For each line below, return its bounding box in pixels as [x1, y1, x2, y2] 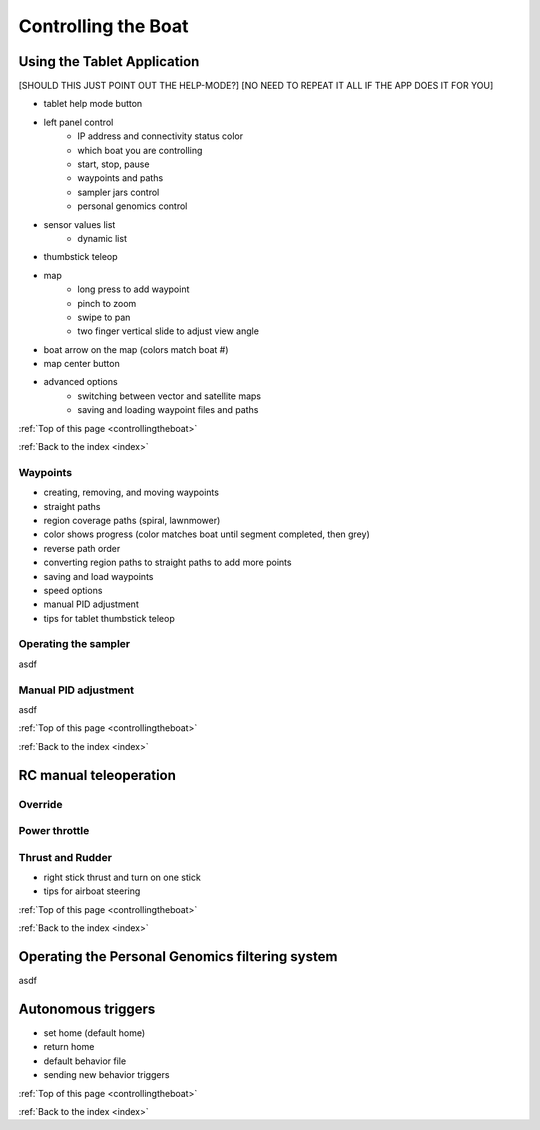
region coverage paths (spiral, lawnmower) [43, 514, 221, 526]
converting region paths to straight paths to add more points [43, 556, 292, 569]
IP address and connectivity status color [77, 130, 244, 142]
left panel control [43, 116, 114, 128]
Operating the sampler [18, 637, 130, 651]
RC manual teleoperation [18, 766, 177, 784]
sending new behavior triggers [43, 1069, 170, 1081]
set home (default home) [43, 1027, 146, 1039]
